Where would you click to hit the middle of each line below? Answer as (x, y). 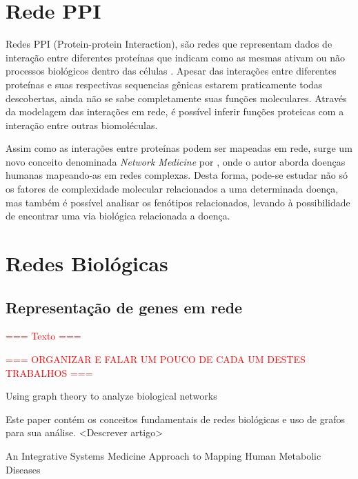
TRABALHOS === (49, 372)
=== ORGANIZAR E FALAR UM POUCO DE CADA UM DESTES (156, 359)
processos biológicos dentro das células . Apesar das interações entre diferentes (171, 71)
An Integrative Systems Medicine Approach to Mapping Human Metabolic (163, 455)
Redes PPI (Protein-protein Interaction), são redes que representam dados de (169, 44)
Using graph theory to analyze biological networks (111, 396)
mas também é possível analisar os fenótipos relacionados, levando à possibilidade (178, 202)
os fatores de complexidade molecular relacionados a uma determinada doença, (172, 189)
